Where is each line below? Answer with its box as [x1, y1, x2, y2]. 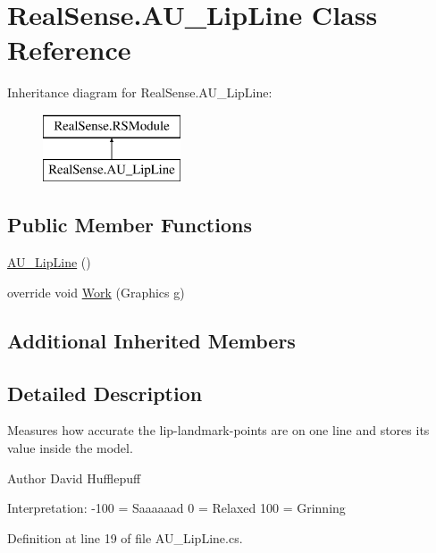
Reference [7, 31, 131, 68]
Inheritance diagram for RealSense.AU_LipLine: [7, 83, 272, 102]
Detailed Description [7, 379, 203, 406]
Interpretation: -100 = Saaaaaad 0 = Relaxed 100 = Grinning [7, 499, 346, 517]
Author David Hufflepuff [7, 468, 141, 487]
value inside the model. [7, 439, 133, 457]
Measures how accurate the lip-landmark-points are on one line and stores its [7, 421, 430, 440]
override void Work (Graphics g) [7, 282, 185, 301]
